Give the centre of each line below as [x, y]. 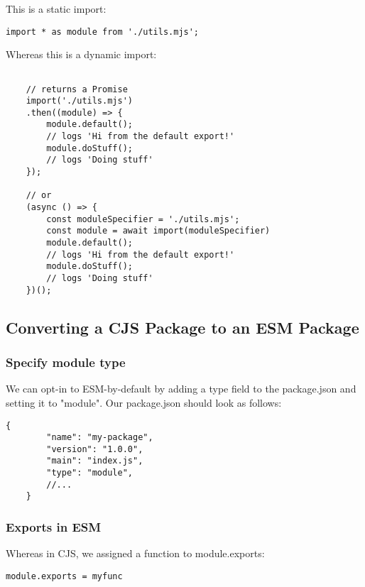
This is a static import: [56, 9]
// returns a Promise [77, 89]
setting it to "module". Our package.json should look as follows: [144, 402]
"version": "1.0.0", [95, 449]
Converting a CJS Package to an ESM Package [182, 327]
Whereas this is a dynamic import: [81, 54]
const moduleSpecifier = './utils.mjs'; [143, 219]
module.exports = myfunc [64, 576]
